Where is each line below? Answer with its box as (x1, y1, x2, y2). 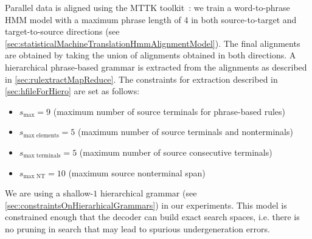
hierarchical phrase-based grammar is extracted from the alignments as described (5, 60, 307, 73)
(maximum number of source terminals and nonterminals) (78, 125, 293, 138)
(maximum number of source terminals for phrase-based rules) (53, 105, 286, 117)
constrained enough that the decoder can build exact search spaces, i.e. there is (5, 210, 300, 223)
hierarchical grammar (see (100, 187, 197, 199)
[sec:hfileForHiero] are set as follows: (5, 85, 140, 97)
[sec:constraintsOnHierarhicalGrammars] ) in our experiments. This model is (5, 198, 287, 211)
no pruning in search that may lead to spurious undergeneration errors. (5, 222, 270, 235)
